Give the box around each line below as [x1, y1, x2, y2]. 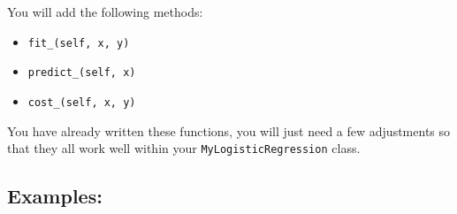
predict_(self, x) [27, 66, 136, 80]
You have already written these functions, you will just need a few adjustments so [7, 121, 451, 140]
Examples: [7, 182, 103, 210]
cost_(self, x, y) [27, 96, 136, 109]
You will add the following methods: [7, 3, 203, 20]
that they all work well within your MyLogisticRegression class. [7, 139, 361, 157]
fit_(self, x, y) [27, 36, 130, 50]
